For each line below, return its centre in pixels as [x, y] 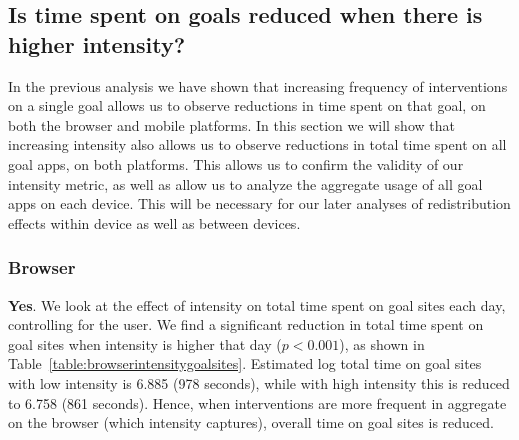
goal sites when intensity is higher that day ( [145, 343]
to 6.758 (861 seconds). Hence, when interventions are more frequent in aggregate [257, 402]
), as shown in [382, 343]
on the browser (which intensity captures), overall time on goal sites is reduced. [251, 422]
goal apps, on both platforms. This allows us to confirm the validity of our [236, 163]
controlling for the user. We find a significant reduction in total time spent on [246, 324]
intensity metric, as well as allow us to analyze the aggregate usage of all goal [245, 183]
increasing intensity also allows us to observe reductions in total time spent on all [257, 144]
